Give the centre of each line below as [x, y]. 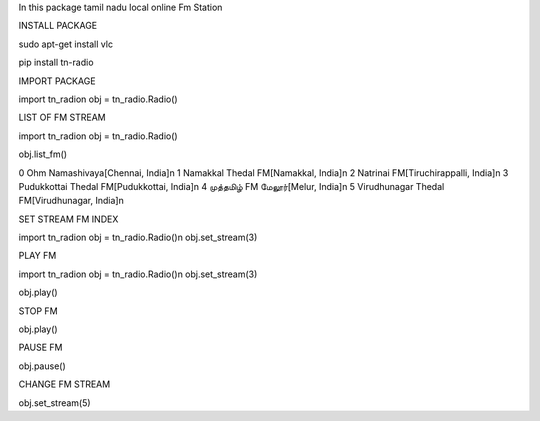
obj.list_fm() [43, 154]
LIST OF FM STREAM [62, 117]
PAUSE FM [40, 347]
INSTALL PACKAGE [58, 26]
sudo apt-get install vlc [66, 44]
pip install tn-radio [56, 62]
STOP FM [38, 311]
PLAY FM [37, 256]
